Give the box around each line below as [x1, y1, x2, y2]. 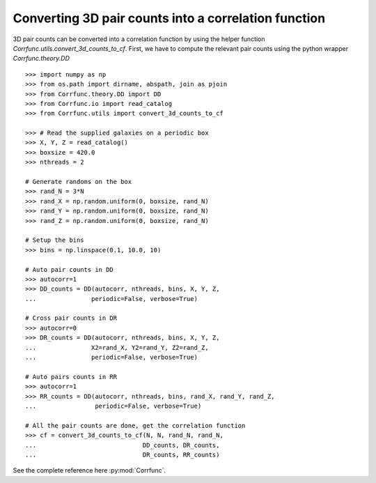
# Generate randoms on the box [25, 178, 132, 186]
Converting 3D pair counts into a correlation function [13, 10, 326, 26]
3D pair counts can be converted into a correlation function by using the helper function [13, 35, 265, 43]
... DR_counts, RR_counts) [25, 450, 220, 459]
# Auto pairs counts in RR [25, 373, 118, 381]
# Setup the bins [25, 236, 84, 244]
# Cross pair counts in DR [25, 314, 118, 322]
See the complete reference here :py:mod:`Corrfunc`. [13, 466, 166, 475]
